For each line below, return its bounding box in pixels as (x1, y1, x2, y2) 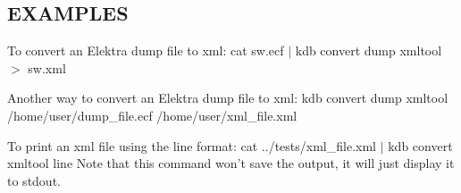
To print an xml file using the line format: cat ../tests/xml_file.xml (7, 136, 376, 155)
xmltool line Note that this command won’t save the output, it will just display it (7, 154, 455, 172)
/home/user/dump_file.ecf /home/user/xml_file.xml (7, 105, 298, 124)
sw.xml (28, 58, 66, 77)
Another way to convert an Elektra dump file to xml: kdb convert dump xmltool (7, 88, 448, 107)
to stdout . (7, 171, 61, 189)
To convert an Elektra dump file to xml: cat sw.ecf (7, 41, 284, 60)
